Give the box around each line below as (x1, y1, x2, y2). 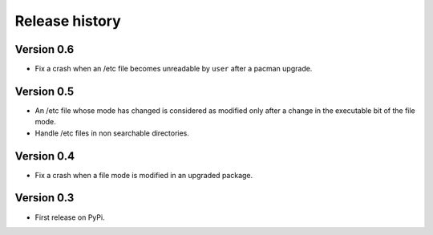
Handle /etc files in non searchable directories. (34, 128, 190, 138)
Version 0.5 (14, 84, 75, 98)
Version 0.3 (14, 191, 75, 205)
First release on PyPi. (34, 213, 105, 222)
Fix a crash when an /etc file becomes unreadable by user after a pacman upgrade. (34, 64, 313, 74)
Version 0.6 (14, 43, 75, 56)
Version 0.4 (14, 149, 75, 163)
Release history (14, 12, 122, 30)
